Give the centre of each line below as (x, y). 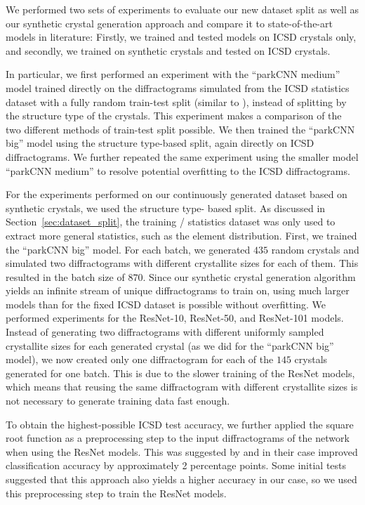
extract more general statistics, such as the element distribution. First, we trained (181, 235)
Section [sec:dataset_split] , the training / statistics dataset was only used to (171, 222)
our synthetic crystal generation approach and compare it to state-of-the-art (169, 23)
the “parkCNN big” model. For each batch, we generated (128, 249)
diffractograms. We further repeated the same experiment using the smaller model (182, 156)
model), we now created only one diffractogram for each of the (140, 359)
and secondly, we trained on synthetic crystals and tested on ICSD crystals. (168, 50)
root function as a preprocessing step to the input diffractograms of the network (178, 438)
